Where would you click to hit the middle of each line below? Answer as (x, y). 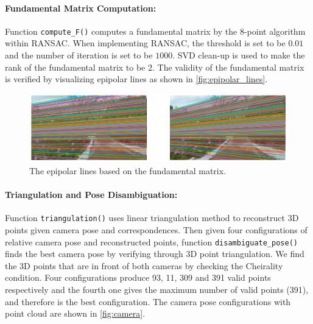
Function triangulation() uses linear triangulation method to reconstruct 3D (152, 218)
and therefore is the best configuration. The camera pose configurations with (148, 301)
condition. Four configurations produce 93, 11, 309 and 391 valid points (138, 277)
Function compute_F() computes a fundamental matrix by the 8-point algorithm (155, 31)
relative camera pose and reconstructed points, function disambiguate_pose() (151, 241)
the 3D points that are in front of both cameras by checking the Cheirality (144, 265)
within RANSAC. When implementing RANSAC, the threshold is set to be (145, 43)
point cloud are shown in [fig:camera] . (75, 313)
